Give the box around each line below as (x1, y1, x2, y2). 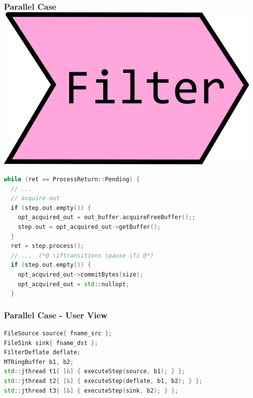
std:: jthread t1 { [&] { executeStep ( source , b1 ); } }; (4, 368, 185, 375)
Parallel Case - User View (4, 309, 108, 321)
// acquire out (11, 195, 60, 202)
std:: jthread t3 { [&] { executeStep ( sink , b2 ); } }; (4, 387, 179, 394)
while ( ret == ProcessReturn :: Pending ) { (4, 176, 140, 183)
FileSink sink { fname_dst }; (4, 339, 98, 346)
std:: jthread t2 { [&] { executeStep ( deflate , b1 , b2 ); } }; (4, 377, 203, 384)
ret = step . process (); (11, 242, 84, 250)
